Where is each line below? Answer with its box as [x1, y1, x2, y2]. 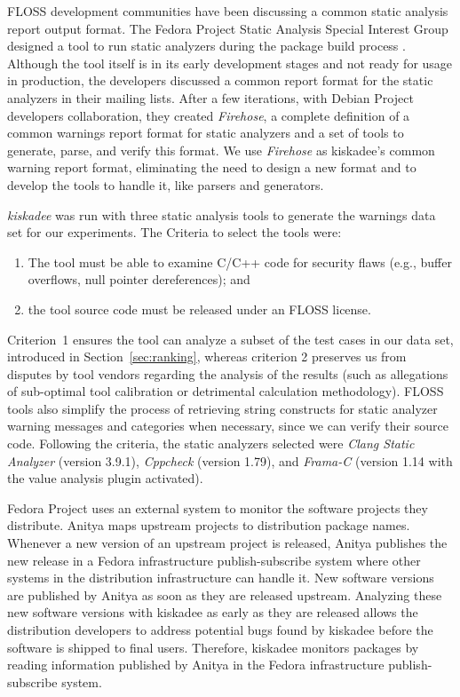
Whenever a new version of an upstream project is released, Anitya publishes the [7, 534, 448, 552]
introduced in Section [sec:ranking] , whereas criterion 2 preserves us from [7, 347, 407, 366]
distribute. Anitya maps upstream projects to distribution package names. [7, 516, 410, 535]
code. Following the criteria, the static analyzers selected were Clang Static [7, 434, 415, 453]
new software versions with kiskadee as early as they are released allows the [7, 603, 418, 622]
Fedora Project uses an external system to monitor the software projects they [7, 498, 428, 517]
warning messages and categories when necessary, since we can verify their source [7, 416, 448, 435]
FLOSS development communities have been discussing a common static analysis [7, 2, 448, 20]
